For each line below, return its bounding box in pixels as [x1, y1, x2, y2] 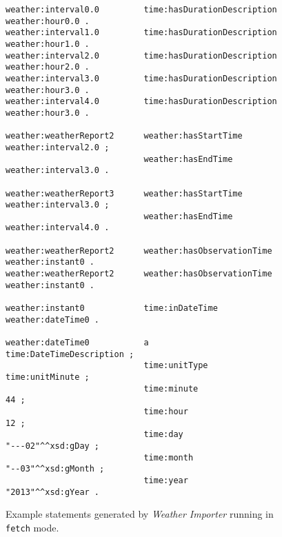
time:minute [143, 383, 199, 394]
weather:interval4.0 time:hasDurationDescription [6, 97, 277, 107]
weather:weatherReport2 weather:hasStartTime [6, 131, 243, 141]
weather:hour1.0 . [6, 39, 90, 49]
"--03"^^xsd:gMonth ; [6, 464, 105, 474]
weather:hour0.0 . [6, 16, 90, 26]
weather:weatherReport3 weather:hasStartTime [6, 188, 243, 199]
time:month [143, 452, 194, 463]
